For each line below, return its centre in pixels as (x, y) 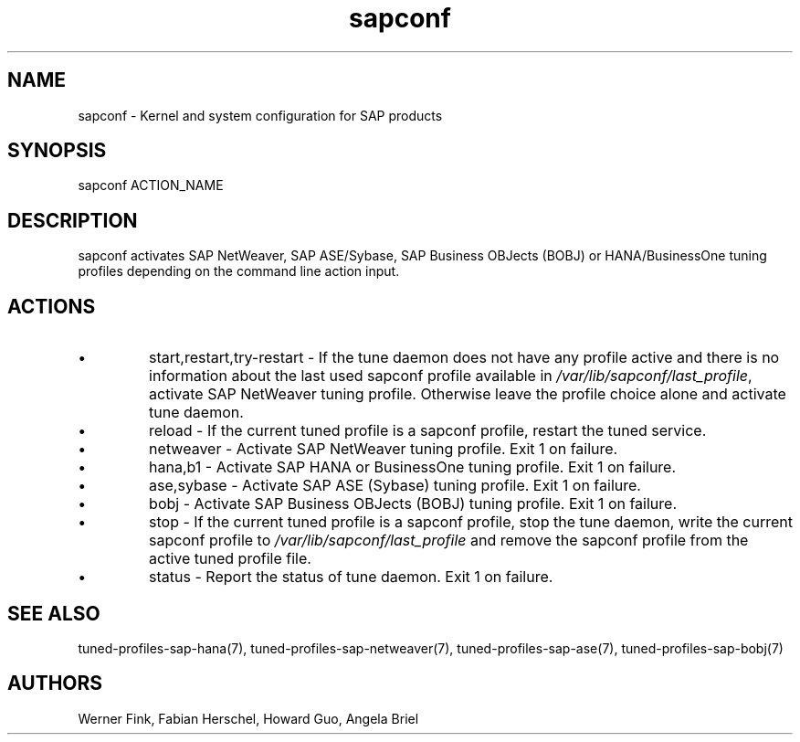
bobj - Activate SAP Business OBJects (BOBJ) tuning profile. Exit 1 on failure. (413, 504)
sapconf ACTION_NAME (151, 185)
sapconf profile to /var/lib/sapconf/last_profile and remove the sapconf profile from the (449, 541)
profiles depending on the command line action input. (239, 271)
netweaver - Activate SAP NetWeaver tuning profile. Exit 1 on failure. (384, 449)
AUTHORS (55, 684)
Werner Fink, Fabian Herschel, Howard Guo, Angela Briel (248, 718)
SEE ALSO (54, 613)
